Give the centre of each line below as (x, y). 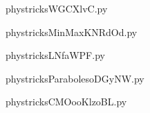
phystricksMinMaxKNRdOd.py (72, 32)
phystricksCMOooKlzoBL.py (66, 102)
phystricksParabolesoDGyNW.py (75, 78)
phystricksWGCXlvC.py (57, 8)
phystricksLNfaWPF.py (55, 55)
